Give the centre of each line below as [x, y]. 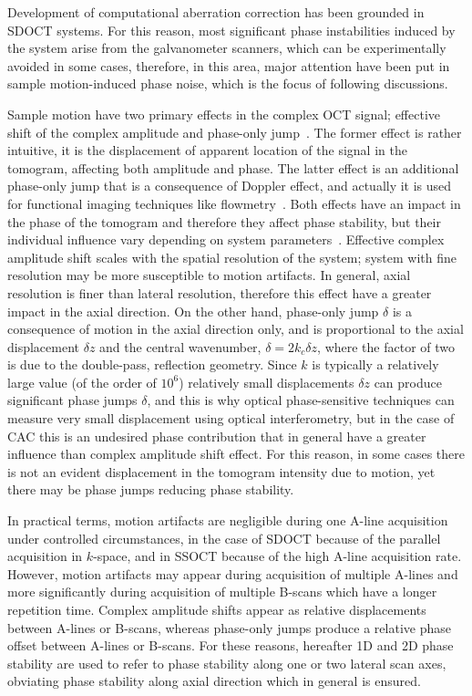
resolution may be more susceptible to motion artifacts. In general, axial [209, 275]
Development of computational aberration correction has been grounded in [216, 12]
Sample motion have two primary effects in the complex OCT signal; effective [224, 114]
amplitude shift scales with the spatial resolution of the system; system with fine [232, 257]
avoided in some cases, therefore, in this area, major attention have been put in [229, 65]
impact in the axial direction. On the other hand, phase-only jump [193, 311]
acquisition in [45, 556]
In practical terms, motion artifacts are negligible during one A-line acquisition [228, 520]
